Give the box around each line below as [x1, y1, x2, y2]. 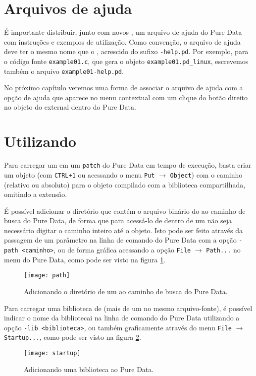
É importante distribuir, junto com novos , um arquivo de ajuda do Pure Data [4, 27, 242, 37]
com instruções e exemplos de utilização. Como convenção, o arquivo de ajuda [4, 36, 241, 47]
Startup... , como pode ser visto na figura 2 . [4, 332, 141, 342]
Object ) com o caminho [170, 169, 243, 180]
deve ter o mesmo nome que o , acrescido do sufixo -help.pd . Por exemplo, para [4, 46, 249, 57]
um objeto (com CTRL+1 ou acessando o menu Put [4, 169, 155, 180]
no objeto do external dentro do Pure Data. [4, 102, 136, 112]
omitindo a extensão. [4, 189, 67, 199]
